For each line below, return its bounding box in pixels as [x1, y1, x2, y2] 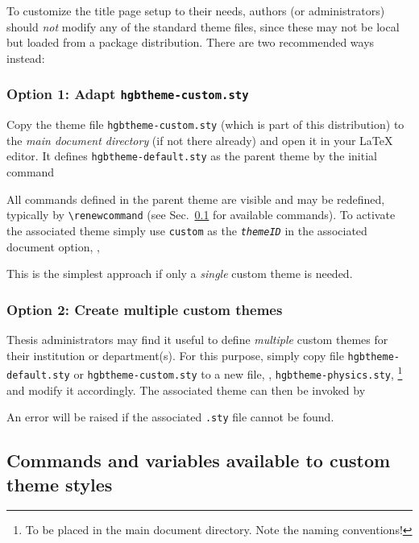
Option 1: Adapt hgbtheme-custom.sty [6, 84, 249, 104]
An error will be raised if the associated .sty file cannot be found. [6, 408, 334, 425]
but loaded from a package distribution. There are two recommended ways [6, 34, 375, 51]
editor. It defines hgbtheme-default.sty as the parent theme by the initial [6, 147, 377, 164]
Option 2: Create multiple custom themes [6, 299, 283, 319]
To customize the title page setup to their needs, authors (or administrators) [6, 2, 385, 19]
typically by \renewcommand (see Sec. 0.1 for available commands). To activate [6, 206, 396, 223]
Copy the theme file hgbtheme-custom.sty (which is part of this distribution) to [6, 116, 404, 133]
